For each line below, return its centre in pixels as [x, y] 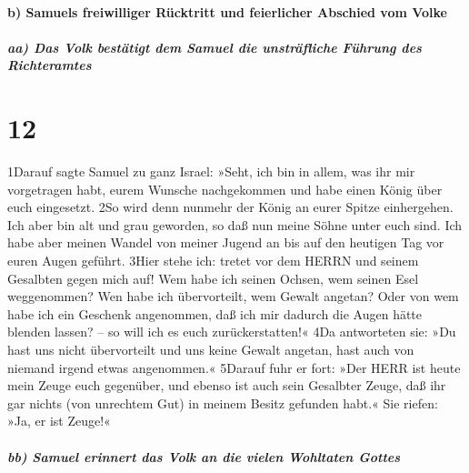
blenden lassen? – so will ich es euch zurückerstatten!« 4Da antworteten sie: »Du [232, 332]
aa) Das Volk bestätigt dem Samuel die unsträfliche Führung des [215, 47]
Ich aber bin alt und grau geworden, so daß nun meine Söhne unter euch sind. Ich [235, 224]
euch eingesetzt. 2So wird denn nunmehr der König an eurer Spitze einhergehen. [230, 207]
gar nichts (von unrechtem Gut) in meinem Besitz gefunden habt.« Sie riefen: [223, 403]
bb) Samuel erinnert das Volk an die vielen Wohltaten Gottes [204, 456]
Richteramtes [50, 65]
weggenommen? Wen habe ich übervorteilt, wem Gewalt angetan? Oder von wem [233, 296]
